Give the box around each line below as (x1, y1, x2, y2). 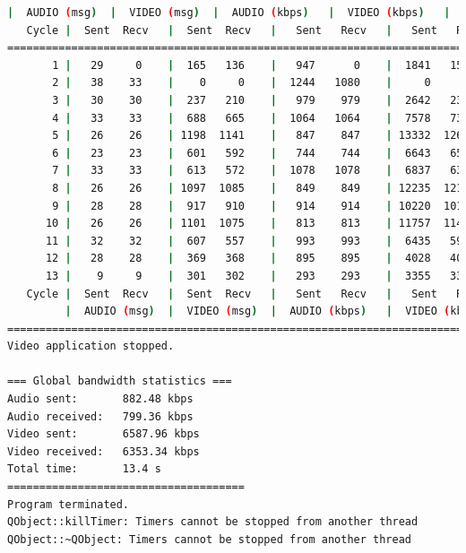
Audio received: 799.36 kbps (7, 410, 194, 423)
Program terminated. (7, 497, 130, 511)
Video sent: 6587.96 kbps (7, 428, 200, 441)
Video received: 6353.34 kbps (7, 445, 200, 458)
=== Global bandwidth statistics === (7, 375, 232, 388)
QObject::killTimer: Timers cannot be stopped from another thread (7, 515, 419, 529)
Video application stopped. (7, 340, 175, 353)
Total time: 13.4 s (7, 462, 161, 476)
